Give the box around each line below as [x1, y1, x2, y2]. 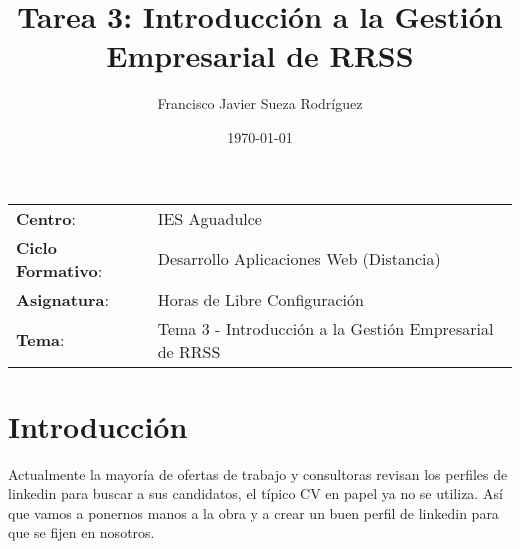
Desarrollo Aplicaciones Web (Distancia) [157, 247, 441, 270]
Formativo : [16, 258, 103, 282]
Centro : [16, 206, 76, 230]
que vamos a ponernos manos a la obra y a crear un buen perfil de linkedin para [8, 502, 499, 523]
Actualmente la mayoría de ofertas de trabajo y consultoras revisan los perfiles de [8, 463, 508, 484]
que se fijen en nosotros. [8, 522, 155, 543]
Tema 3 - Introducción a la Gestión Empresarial [157, 316, 494, 340]
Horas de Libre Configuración [157, 287, 364, 311]
